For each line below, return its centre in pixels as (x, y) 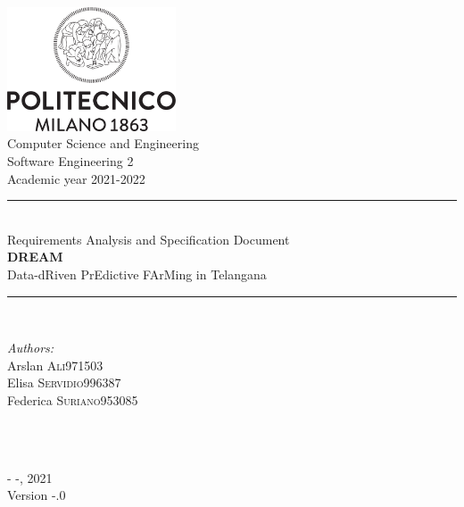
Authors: (31, 348)
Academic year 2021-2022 (76, 178)
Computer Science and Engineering (103, 143)
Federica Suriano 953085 (73, 400)
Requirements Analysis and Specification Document (149, 239)
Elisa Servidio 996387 (64, 382)
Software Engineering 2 (70, 161)
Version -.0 (37, 495)
